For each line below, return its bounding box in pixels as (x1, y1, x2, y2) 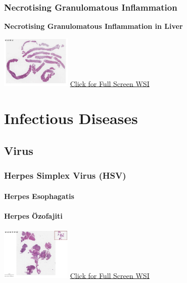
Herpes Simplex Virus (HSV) (4, 169, 126, 181)
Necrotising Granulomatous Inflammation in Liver (4, 21, 183, 31)
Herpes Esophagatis (4, 190, 74, 201)
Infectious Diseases (4, 108, 138, 129)
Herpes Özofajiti (4, 210, 63, 221)
